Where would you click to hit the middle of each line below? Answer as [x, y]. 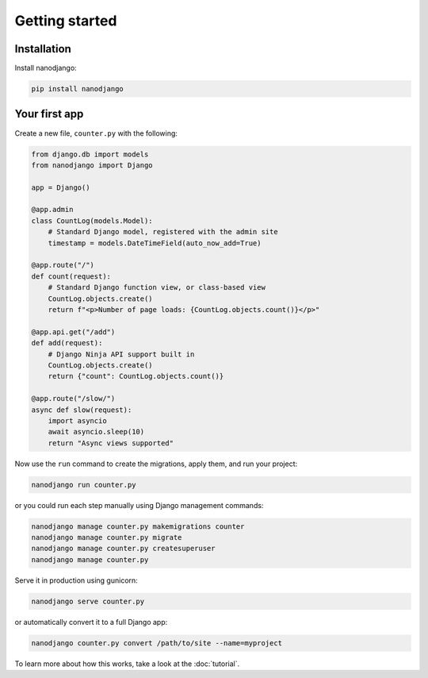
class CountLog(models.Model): [92, 221]
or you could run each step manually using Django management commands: [139, 505]
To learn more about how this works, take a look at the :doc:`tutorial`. [127, 664]
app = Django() [61, 187]
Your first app [49, 114]
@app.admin [52, 210]
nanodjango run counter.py [84, 485]
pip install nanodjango [78, 89]
